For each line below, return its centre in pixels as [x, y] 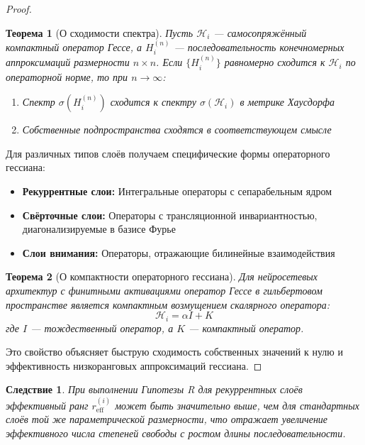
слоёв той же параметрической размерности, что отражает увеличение [167, 419]
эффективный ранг [47, 405]
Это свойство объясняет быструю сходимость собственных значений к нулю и [174, 352]
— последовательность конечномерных [259, 47]
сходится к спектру [153, 102]
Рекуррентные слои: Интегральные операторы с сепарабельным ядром [177, 191]
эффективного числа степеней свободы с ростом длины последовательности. [176, 433]
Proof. [19, 9]
